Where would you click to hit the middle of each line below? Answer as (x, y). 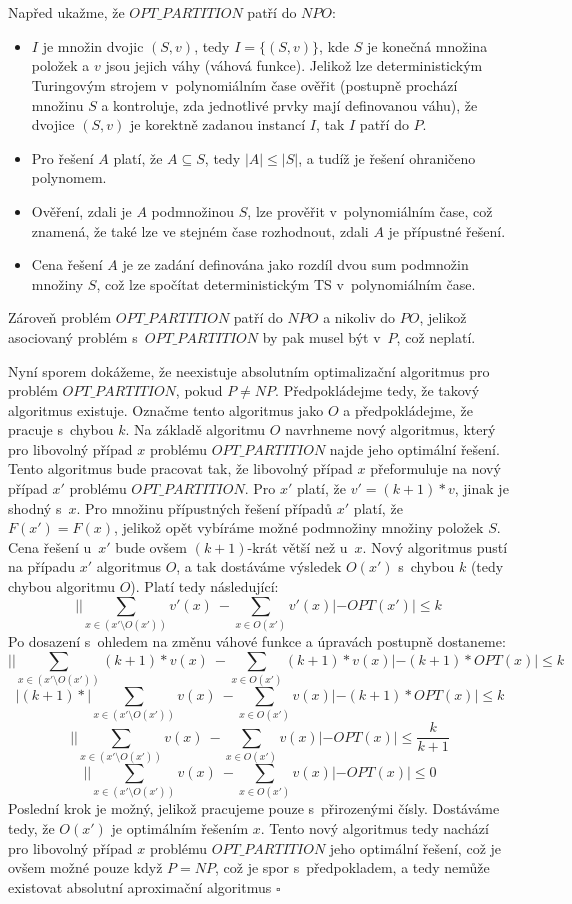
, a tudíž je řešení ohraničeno (387, 157)
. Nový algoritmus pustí (435, 546)
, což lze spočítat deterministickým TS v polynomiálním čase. (286, 283)
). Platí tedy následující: (204, 586)
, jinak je (481, 488)
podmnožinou (193, 210)
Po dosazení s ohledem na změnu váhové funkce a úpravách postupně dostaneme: (257, 640)
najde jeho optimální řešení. (414, 448)
